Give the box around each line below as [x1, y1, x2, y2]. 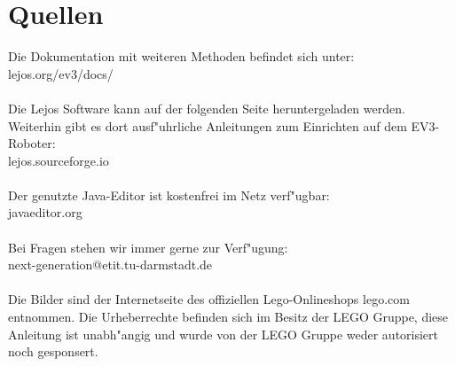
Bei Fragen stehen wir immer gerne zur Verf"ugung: [8, 238, 288, 256]
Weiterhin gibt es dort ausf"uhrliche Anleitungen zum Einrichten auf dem [8, 116, 407, 135]
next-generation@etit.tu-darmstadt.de [8, 255, 213, 274]
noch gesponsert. [8, 342, 98, 361]
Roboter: [8, 134, 56, 152]
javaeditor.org [8, 203, 82, 222]
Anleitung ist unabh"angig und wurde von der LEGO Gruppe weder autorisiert [8, 324, 439, 343]
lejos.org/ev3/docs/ [8, 64, 114, 82]
